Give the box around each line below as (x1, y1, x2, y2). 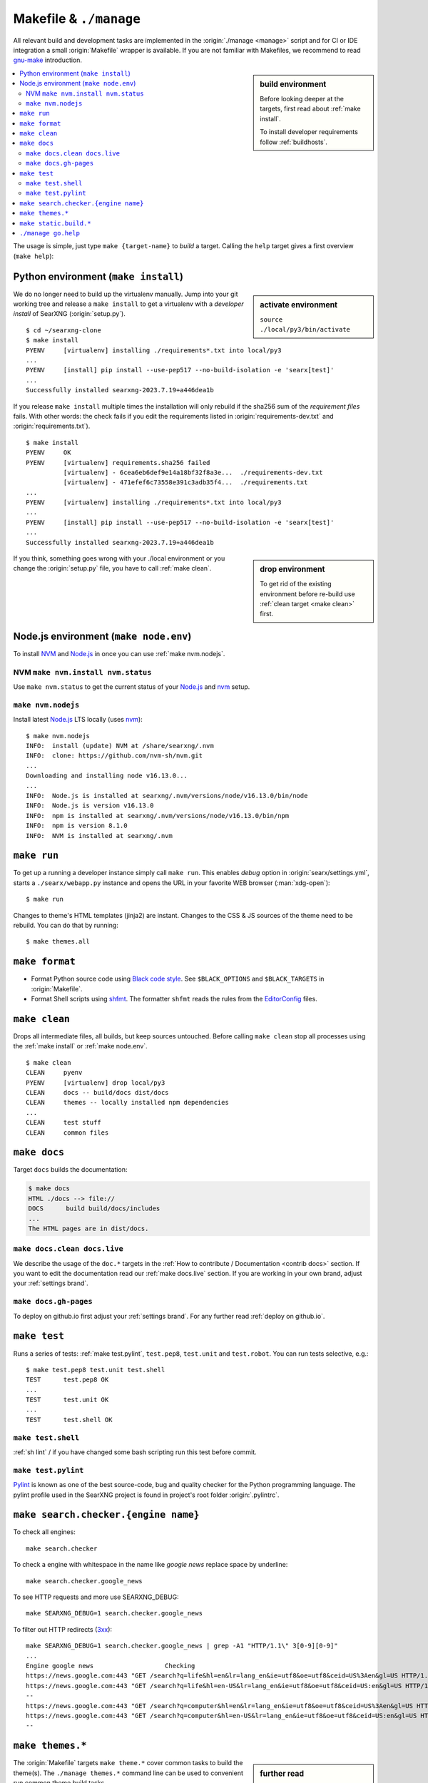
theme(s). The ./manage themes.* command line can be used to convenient (13, 1769, 244, 1777)
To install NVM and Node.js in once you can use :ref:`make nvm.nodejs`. (13, 649, 225, 658)
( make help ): (13, 252, 54, 260)
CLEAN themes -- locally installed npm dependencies (26, 1098, 230, 1107)
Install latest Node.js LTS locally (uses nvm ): (13, 715, 143, 724)
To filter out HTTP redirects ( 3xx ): (13, 1625, 113, 1633)
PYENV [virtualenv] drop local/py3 (26, 1078, 165, 1087)
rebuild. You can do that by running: (13, 921, 119, 929)
